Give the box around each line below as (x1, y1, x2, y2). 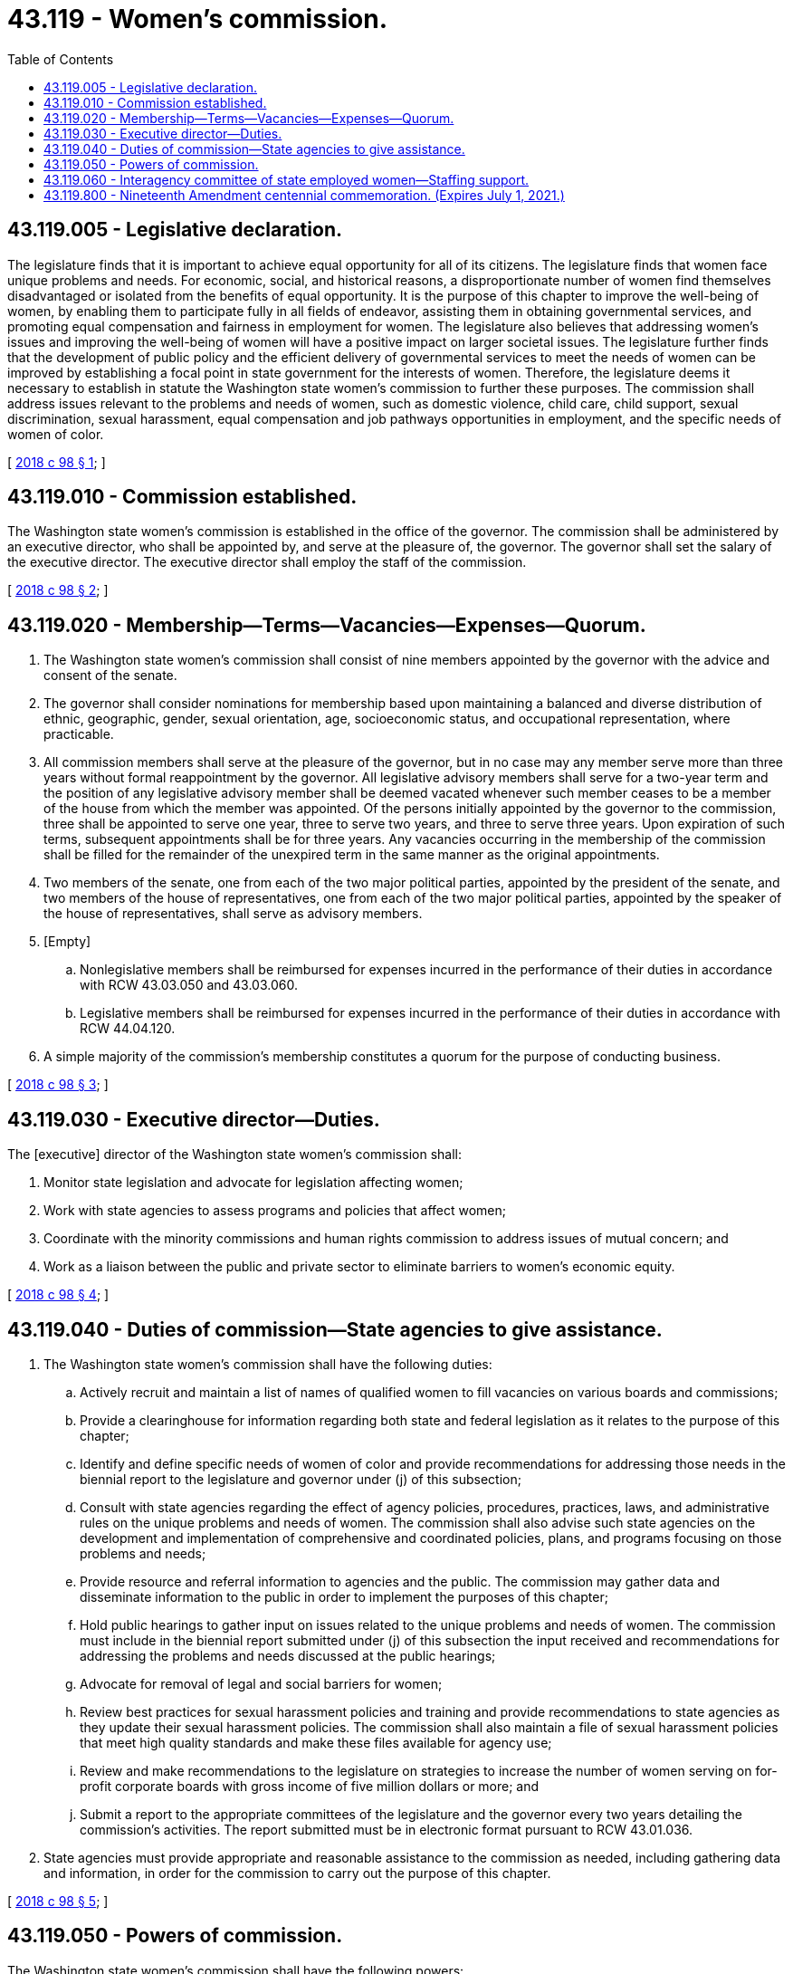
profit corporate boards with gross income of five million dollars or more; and (80, 1778, 540, 1794)
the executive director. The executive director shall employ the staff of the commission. (7, 554, 527, 570)
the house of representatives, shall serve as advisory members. (43, 906, 423, 922)
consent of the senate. (43, 667, 177, 684)
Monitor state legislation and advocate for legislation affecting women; (43, 1174, 463, 1191)
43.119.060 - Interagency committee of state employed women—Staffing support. (43, 171, 529, 187)
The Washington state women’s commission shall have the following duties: (43, 1356, 492, 1372)
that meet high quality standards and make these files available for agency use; (80, 1734, 552, 1750)
